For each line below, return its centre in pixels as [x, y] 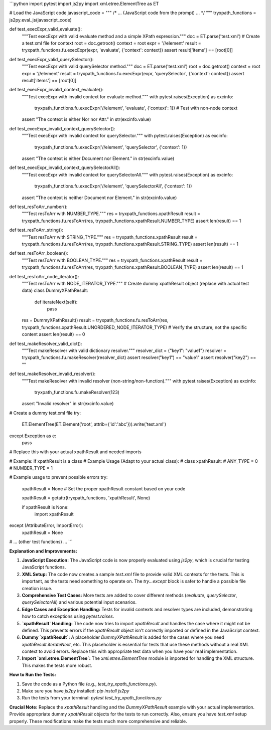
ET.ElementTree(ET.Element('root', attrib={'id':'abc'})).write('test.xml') [94, 424]
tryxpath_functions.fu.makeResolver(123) [77, 392]
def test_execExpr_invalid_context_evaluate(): [56, 90]
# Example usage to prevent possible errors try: [58, 477]
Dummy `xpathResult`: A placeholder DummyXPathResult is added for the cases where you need [123, 637]
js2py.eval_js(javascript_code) [41, 20]
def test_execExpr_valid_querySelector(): [51, 59]
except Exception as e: [33, 436]
